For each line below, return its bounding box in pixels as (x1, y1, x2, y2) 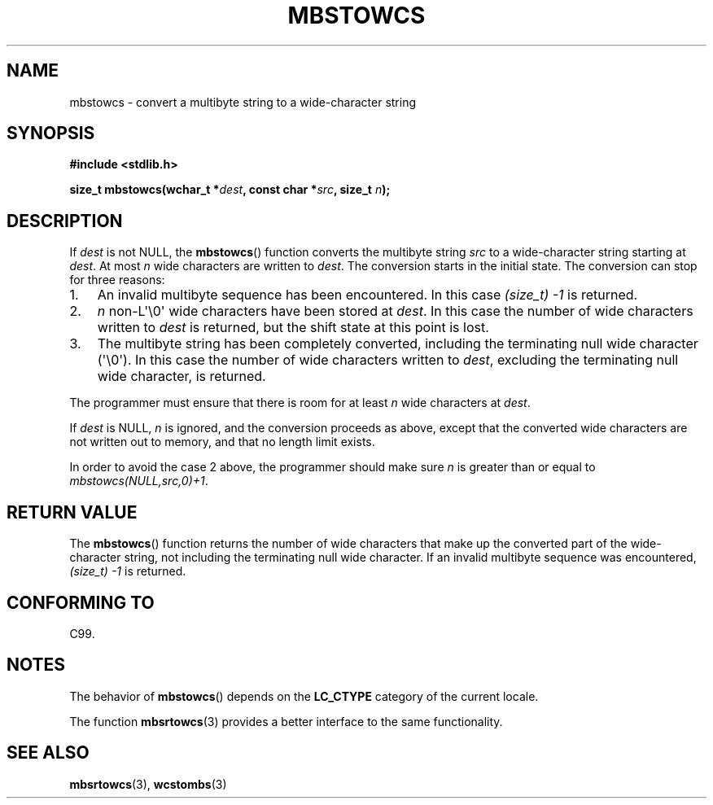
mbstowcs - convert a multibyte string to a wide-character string (69, 94, 417, 109)
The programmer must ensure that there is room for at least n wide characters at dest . (69, 396, 531, 410)
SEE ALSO (7, 742, 90, 763)
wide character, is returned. (97, 368, 266, 385)
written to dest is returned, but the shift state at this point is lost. (97, 319, 489, 336)
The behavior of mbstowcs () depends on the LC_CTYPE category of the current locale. (69, 689, 539, 703)
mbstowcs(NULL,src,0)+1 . (69, 474, 208, 488)
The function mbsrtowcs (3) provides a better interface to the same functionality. (69, 714, 503, 728)
